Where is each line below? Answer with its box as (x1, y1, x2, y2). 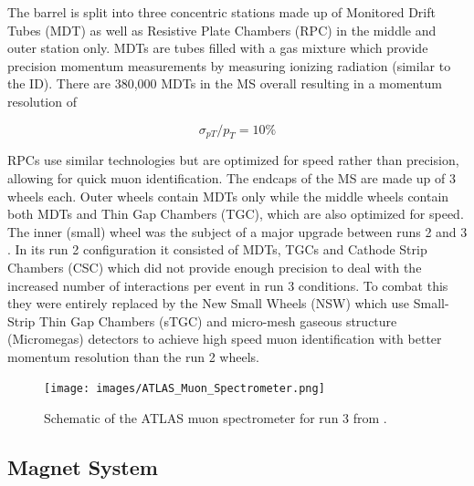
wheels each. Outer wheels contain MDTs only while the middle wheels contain (7, 186, 449, 205)
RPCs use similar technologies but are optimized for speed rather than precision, (7, 150, 459, 170)
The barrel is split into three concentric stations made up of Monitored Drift (7, 3, 436, 21)
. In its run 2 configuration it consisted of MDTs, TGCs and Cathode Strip (7, 240, 427, 259)
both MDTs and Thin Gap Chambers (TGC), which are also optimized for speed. (7, 204, 464, 223)
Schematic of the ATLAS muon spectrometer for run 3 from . (44, 408, 387, 428)
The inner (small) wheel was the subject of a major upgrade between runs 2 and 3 (7, 222, 468, 241)
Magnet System (7, 453, 158, 481)
